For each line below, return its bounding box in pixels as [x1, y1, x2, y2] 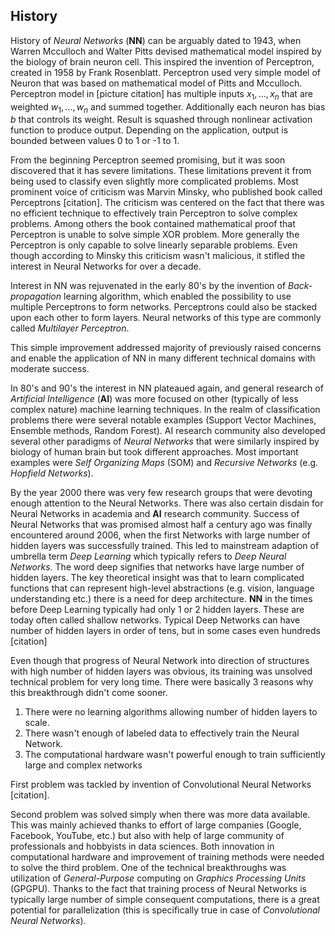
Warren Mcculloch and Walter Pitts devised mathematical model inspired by [10, 45, 322, 57]
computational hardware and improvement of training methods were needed [10, 851, 325, 863]
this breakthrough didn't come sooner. [10, 687, 168, 699]
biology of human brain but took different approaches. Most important [10, 446, 299, 458]
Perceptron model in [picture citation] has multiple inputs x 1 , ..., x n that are [10, 87, 313, 102]
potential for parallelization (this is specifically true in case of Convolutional [10, 904, 320, 916]
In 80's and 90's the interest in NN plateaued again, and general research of [10, 382, 324, 394]
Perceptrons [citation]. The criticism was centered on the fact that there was [10, 197, 325, 209]
